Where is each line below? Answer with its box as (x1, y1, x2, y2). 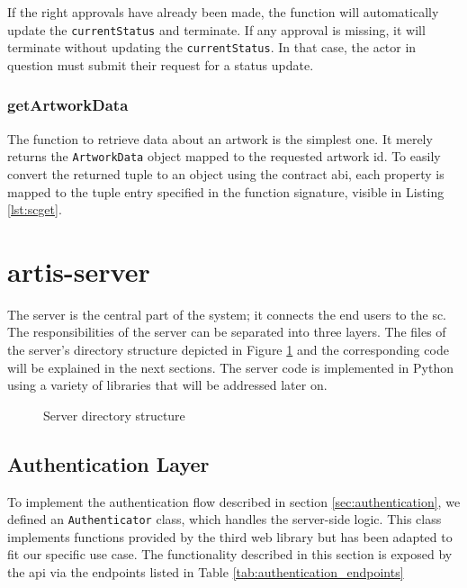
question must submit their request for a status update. (7, 55, 314, 74)
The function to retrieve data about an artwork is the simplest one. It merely (7, 129, 433, 148)
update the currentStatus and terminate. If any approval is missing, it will (7, 20, 426, 39)
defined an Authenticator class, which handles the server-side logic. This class (7, 510, 442, 529)
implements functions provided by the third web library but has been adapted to (7, 527, 453, 546)
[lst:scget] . (7, 200, 62, 219)
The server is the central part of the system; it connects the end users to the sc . (7, 304, 447, 323)
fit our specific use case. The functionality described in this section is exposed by (7, 545, 453, 564)
